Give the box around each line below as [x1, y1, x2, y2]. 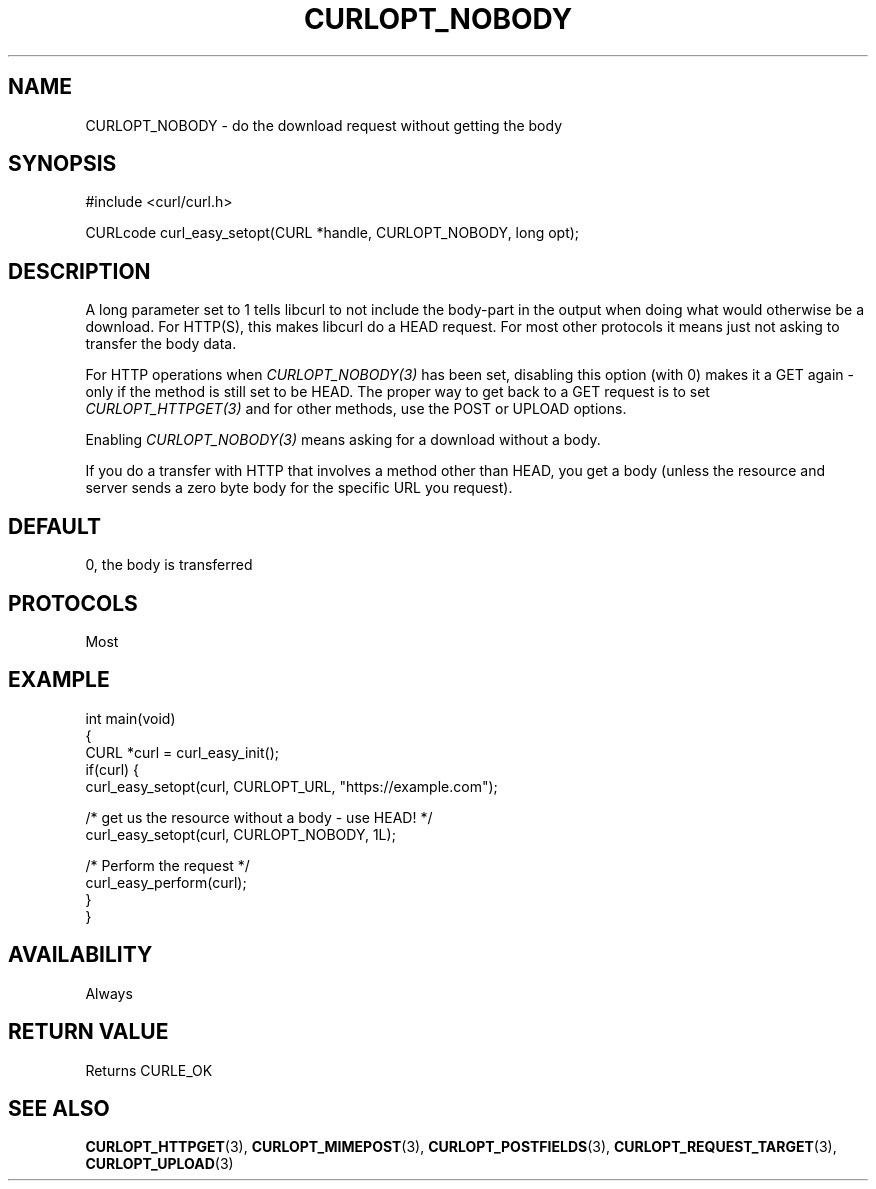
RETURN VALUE [8, 1019, 169, 1045]
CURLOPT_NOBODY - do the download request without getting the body [85, 116, 563, 134]
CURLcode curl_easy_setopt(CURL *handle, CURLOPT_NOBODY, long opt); [85, 224, 580, 242]
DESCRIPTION [8, 258, 151, 284]
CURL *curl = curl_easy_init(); [85, 743, 279, 761]
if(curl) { [85, 760, 140, 778]
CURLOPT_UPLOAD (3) [85, 1155, 234, 1173]
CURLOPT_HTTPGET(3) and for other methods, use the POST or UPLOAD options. [85, 400, 627, 418]
